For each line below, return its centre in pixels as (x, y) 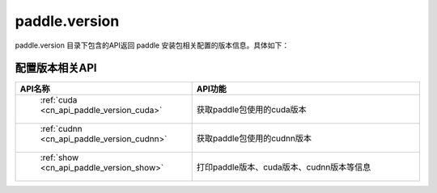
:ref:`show (59, 157)
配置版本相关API (56, 68)
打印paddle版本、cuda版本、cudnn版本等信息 (284, 167)
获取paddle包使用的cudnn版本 (254, 139)
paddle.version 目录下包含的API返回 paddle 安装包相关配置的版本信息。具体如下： (152, 45)
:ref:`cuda (59, 100)
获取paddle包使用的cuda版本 (251, 110)
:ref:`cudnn (61, 129)
